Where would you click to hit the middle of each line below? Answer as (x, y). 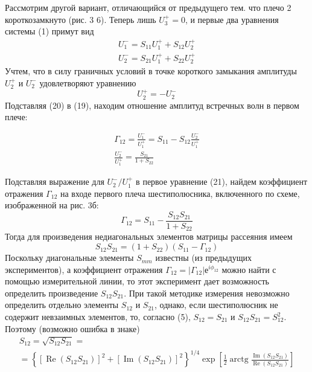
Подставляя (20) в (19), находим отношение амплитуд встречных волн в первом (152, 105)
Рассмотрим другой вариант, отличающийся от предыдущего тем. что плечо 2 (148, 7)
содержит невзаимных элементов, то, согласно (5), (98, 317)
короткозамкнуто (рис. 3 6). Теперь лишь (81, 19)
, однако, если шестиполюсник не (216, 305)
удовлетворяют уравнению (88, 82)
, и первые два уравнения (232, 19)
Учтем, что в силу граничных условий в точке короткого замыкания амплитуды (151, 71)
